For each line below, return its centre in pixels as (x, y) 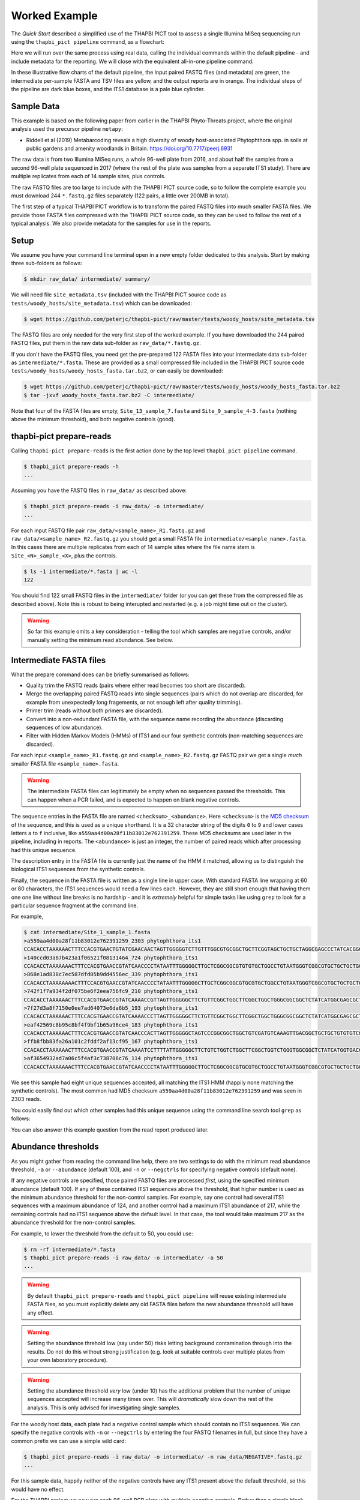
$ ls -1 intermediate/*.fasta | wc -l (81, 571)
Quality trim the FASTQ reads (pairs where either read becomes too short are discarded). (136, 685)
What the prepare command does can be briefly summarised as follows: (100, 674)
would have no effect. (38, 1489)
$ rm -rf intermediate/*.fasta (70, 1249)
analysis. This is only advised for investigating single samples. (104, 1408)
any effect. (40, 1312)
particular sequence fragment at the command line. (74, 905)
